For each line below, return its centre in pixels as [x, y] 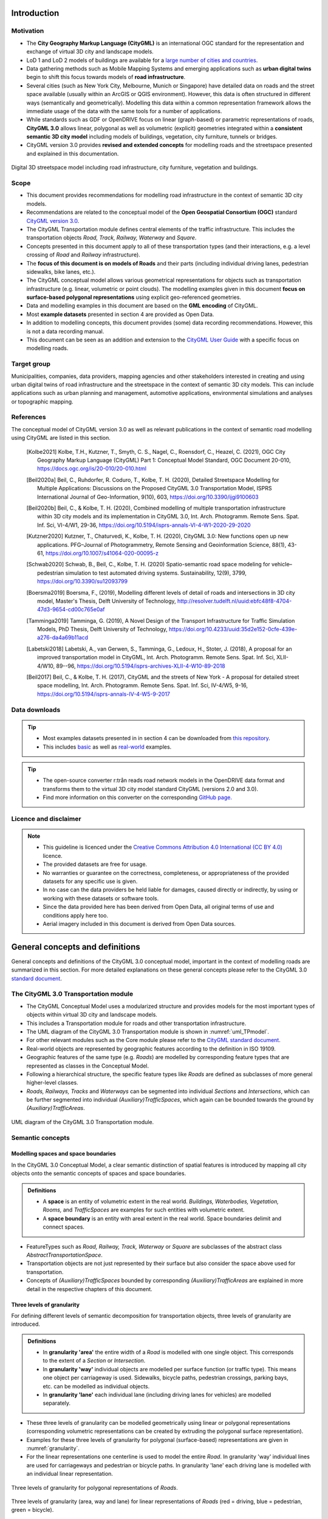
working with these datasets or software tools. [101, 898]
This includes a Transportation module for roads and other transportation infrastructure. [136, 1023]
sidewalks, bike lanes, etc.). [61, 272]
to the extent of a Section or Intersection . [94, 1360]
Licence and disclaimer [46, 818]
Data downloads [36, 710]
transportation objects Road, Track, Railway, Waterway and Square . [111, 238]
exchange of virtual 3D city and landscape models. [90, 52]
